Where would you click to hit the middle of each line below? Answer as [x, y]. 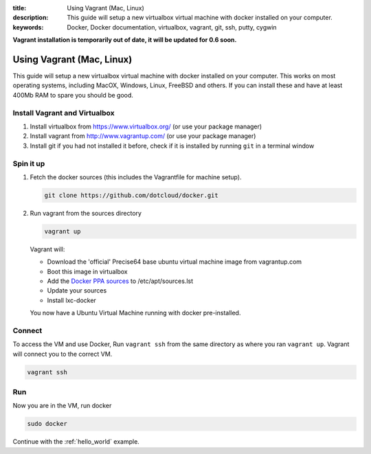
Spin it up [29, 163]
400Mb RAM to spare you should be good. [73, 95]
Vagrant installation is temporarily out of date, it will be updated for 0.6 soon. [125, 40]
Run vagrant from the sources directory [86, 213]
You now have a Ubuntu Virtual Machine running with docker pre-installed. [135, 313]
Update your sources [77, 291]
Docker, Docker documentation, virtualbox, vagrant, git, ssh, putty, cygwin [172, 27]
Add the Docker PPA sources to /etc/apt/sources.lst [120, 281]
